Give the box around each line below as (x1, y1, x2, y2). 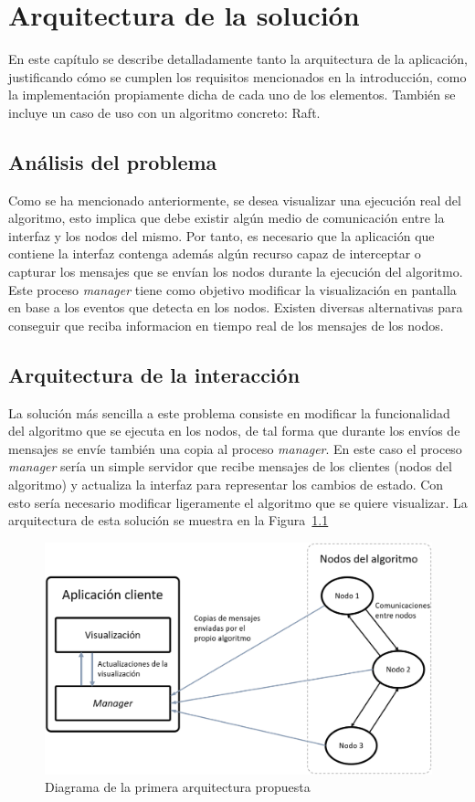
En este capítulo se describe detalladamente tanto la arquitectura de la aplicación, (8, 49, 468, 69)
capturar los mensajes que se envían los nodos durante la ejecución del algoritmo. (8, 262, 463, 281)
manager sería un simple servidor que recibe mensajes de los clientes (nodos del (8, 457, 452, 476)
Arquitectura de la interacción (8, 360, 301, 388)
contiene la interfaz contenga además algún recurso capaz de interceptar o (8, 244, 421, 263)
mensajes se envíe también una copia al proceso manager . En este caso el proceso (8, 438, 462, 458)
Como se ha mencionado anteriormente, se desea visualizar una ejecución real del (8, 190, 461, 209)
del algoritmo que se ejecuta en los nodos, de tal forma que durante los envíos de (8, 421, 460, 440)
